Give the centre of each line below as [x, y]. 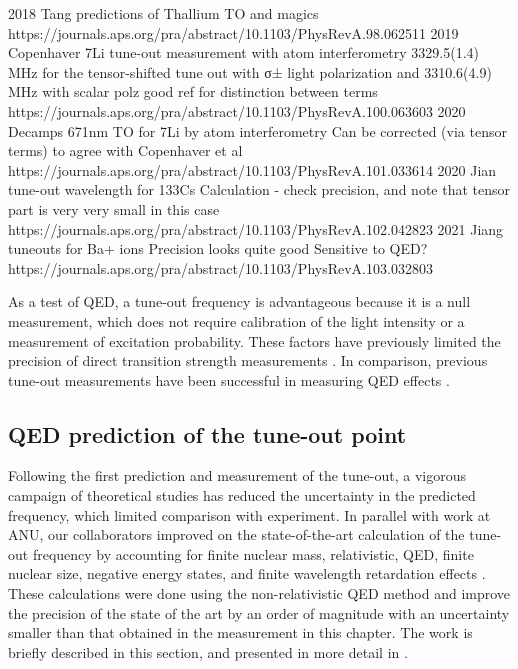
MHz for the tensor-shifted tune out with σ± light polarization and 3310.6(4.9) [250, 71]
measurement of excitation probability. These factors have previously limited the [254, 340]
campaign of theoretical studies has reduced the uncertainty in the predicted [242, 495]
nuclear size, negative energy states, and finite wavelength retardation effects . [247, 573]
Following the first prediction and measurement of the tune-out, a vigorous [237, 475]
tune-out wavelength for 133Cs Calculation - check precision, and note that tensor [259, 189]
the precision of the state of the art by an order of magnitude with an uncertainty [259, 612]
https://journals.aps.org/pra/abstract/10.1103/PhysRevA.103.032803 [220, 267]
